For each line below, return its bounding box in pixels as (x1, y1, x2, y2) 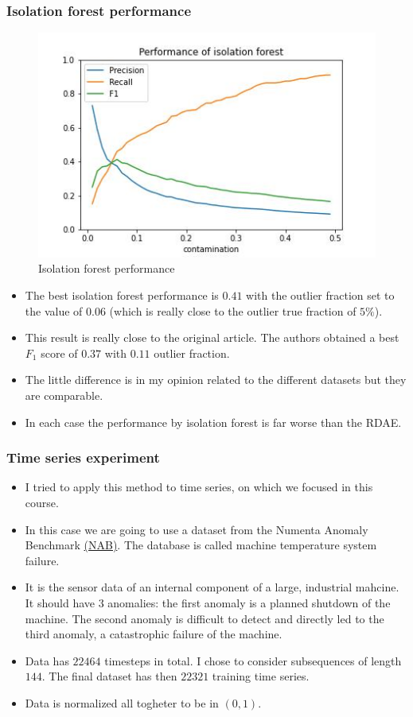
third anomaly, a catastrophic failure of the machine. (25, 626, 282, 642)
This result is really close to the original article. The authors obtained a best (25, 329, 399, 346)
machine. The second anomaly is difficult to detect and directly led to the (25, 610, 384, 626)
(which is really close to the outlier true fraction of (109, 302, 357, 319)
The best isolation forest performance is (25, 287, 219, 304)
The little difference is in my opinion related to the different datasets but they (25, 371, 407, 388)
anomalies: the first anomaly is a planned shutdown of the (107, 595, 391, 610)
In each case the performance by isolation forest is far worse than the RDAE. (25, 413, 402, 430)
